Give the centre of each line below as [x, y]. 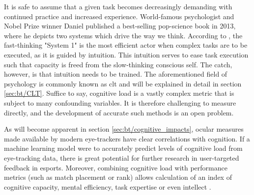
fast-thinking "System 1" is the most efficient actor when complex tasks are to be [126, 45]
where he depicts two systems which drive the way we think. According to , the [123, 35]
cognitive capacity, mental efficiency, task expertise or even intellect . [108, 186]
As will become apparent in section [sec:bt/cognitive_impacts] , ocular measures [124, 129]
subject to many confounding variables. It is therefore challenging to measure [120, 102]
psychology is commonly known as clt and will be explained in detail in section [123, 83]
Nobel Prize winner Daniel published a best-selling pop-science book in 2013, [120, 26]
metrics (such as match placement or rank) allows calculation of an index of [118, 177]
